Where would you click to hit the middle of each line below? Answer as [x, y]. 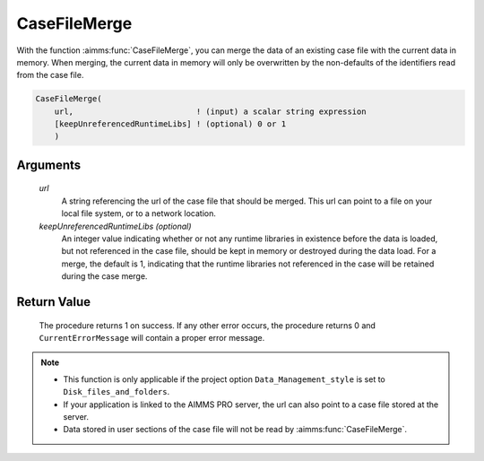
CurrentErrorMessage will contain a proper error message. [152, 338]
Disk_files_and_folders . [117, 392]
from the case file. [50, 75]
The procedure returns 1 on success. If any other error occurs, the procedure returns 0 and [207, 325]
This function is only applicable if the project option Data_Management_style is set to [224, 379]
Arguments [49, 165]
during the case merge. [104, 276]
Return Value [54, 302]
